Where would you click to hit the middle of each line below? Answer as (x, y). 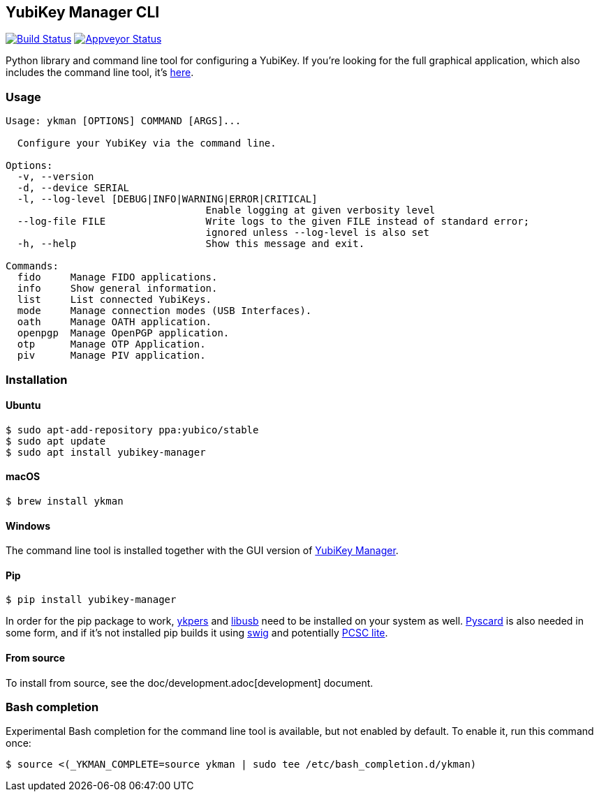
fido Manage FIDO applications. (117, 277)
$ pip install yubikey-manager (91, 600)
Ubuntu (23, 405)
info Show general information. (117, 289)
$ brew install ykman (65, 501)
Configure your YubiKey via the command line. (147, 143)
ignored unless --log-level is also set (317, 233)
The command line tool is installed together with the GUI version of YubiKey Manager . (202, 551)
